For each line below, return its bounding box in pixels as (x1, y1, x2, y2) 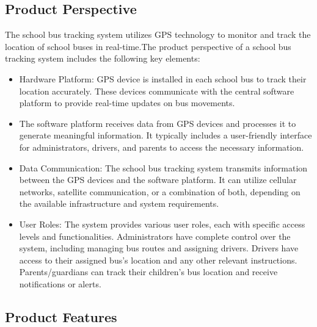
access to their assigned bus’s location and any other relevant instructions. (19, 253, 297, 266)
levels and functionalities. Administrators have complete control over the (19, 229, 291, 242)
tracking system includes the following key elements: (5, 52, 200, 65)
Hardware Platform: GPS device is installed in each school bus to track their (19, 72, 307, 85)
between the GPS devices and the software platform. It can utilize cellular (19, 173, 297, 186)
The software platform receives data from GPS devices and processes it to (19, 117, 296, 129)
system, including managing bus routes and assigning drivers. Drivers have (19, 242, 299, 254)
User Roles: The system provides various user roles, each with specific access (19, 217, 305, 230)
